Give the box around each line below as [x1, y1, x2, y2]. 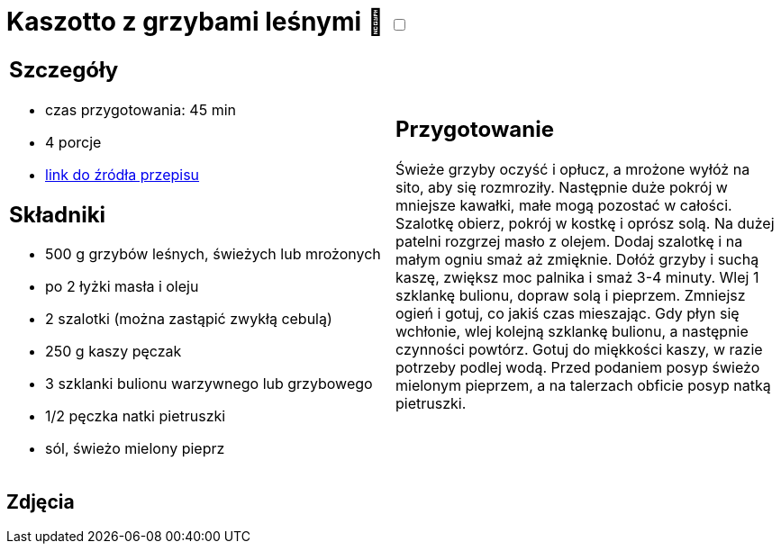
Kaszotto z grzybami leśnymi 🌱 [6, 6, 385, 37]
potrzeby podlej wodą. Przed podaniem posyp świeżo [395, 358, 760, 377]
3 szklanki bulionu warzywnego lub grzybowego [45, 375, 373, 393]
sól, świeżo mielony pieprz [45, 439, 225, 458]
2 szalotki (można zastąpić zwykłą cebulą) [45, 310, 332, 329]
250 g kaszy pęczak [45, 342, 182, 361]
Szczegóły [9, 56, 119, 83]
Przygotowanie [395, 116, 554, 143]
